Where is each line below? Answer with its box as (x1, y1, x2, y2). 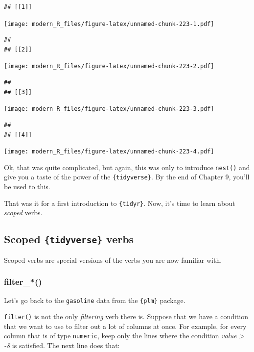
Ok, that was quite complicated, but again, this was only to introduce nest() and (4, 162, 250, 172)
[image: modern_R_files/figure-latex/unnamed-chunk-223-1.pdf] (4, 20, 214, 27)
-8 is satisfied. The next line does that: (4, 340, 120, 351)
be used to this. (4, 181, 50, 192)
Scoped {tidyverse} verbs (4, 231, 134, 247)
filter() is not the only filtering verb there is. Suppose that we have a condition (4, 311, 248, 322)
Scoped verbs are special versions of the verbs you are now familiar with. (4, 254, 222, 265)
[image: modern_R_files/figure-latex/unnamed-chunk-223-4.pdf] (4, 148, 214, 155)
